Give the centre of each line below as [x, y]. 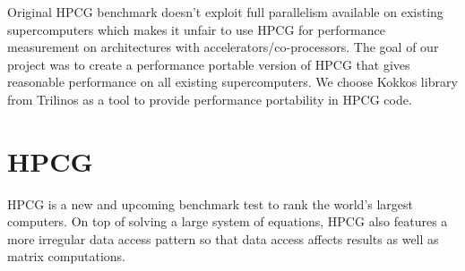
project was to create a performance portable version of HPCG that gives [209, 64]
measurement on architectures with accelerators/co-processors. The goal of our [223, 47]
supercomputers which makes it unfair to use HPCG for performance [197, 29]
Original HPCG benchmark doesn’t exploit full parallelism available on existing [225, 12]
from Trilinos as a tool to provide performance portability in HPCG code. [210, 99]
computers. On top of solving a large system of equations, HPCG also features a [228, 221]
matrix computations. [66, 256]
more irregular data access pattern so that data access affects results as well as [223, 238]
